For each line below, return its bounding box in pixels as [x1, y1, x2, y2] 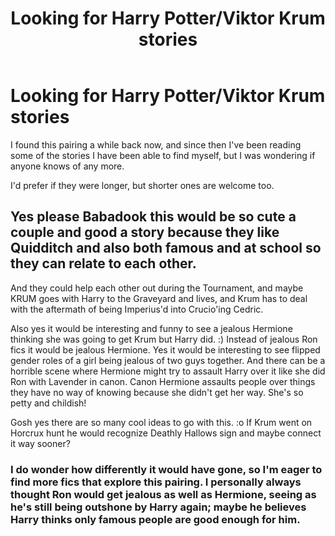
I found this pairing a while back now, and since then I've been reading [10, 138, 302, 151]
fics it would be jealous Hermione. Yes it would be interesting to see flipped [10, 343, 321, 356]
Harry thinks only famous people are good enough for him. [10, 512, 301, 526]
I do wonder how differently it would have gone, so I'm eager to [10, 462, 323, 476]
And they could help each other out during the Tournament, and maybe [10, 282, 304, 294]
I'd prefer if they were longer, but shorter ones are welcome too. [10, 179, 275, 191]
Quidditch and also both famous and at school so [10, 240, 322, 257]
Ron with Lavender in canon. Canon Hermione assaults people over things [10, 375, 316, 387]
